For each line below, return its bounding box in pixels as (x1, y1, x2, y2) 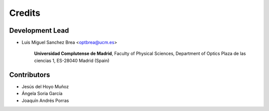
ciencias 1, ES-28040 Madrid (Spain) (34, 57, 110, 63)
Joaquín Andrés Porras (21, 97, 69, 104)
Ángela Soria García (21, 91, 63, 97)
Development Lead (9, 26, 69, 35)
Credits (9, 7, 41, 18)
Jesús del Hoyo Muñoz (21, 83, 69, 89)
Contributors (9, 70, 50, 79)
